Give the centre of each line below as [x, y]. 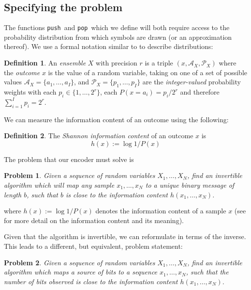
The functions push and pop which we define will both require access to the [117, 27]
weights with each [30, 92]
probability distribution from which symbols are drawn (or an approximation [118, 37]
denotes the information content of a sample [161, 211]
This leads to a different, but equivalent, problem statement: [93, 246]
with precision [117, 63]
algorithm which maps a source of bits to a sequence [81, 272]
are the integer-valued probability [192, 82]
